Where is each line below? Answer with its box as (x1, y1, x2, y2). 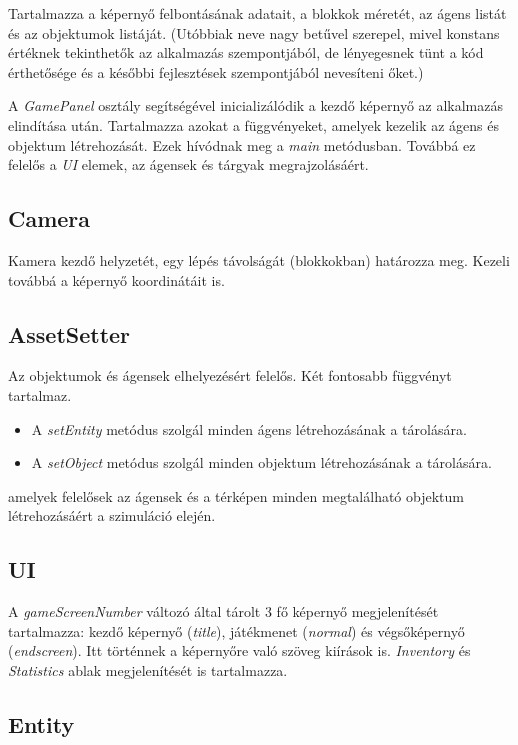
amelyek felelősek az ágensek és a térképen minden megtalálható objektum (8, 485, 464, 506)
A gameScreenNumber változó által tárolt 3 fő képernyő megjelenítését (8, 601, 439, 622)
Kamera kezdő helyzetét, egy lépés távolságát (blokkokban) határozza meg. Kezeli (8, 249, 510, 270)
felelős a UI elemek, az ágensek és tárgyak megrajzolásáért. (8, 154, 369, 175)
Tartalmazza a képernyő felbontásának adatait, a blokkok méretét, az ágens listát (8, 3, 507, 23)
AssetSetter (8, 318, 131, 349)
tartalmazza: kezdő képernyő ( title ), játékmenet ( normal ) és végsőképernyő (8, 620, 465, 641)
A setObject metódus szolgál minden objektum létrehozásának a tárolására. (31, 452, 492, 473)
